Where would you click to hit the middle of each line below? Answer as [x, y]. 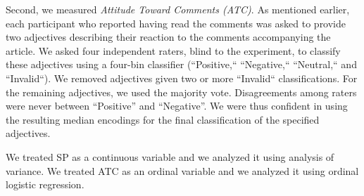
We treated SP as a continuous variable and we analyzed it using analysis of [170, 156]
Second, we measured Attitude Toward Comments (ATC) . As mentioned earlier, [178, 9]
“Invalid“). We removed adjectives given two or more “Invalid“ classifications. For [182, 78]
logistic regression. [45, 184]
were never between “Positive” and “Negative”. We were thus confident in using [177, 106]
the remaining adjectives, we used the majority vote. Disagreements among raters [181, 92]
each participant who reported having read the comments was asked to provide [176, 23]
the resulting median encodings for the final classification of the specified [163, 119]
